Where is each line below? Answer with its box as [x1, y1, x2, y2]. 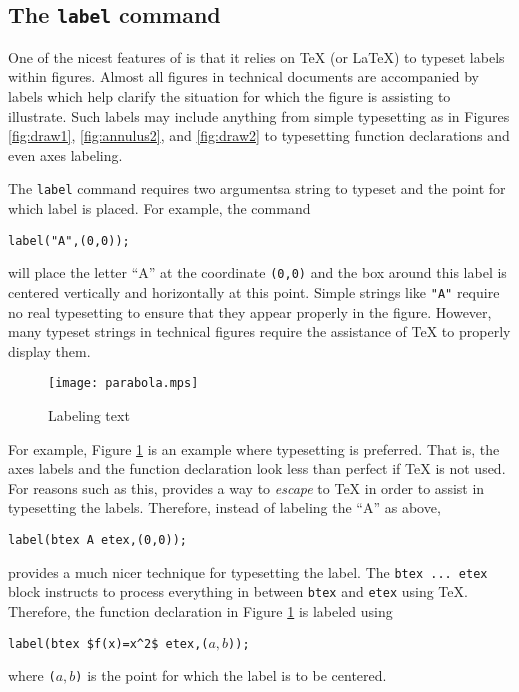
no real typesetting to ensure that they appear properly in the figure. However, [8, 301, 492, 322]
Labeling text [48, 405, 130, 425]
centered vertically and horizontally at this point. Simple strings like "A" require [8, 281, 500, 302]
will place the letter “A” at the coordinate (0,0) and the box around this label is [8, 262, 507, 283]
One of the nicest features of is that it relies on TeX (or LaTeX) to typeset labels [8, 46, 505, 67]
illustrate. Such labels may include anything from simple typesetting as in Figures [8, 105, 510, 126]
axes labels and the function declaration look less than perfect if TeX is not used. [8, 458, 506, 479]
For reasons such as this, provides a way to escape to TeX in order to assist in [8, 477, 485, 498]
